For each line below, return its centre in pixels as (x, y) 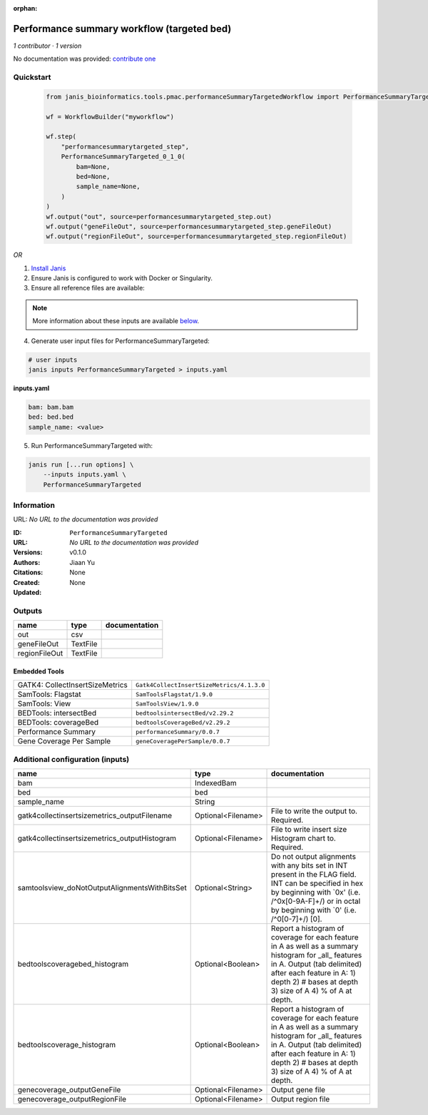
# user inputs (53, 360)
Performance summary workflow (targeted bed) (122, 29)
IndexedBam (216, 783)
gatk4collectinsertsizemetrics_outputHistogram (97, 838)
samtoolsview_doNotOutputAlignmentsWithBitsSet (102, 887)
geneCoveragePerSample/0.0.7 (183, 741)
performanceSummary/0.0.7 (178, 732)
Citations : (28, 572)
